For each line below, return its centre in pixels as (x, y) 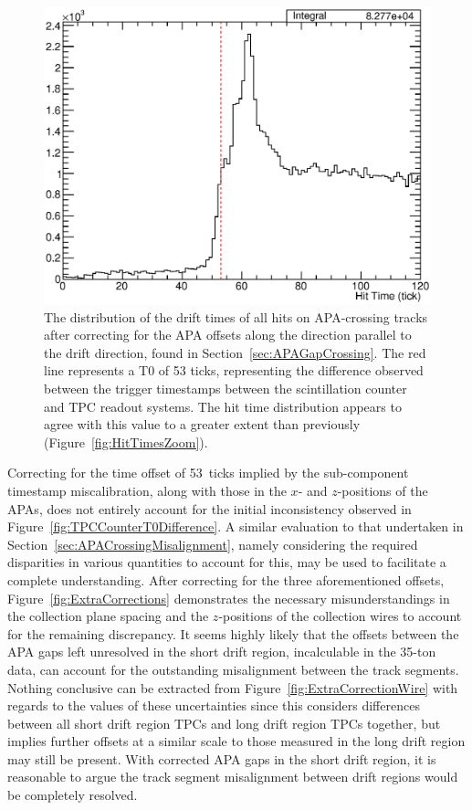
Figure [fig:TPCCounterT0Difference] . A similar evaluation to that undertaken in (236, 526)
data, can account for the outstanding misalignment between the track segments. (233, 669)
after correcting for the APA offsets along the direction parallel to (228, 335)
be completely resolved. (73, 795)
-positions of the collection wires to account (340, 616)
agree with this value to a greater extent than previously (202, 424)
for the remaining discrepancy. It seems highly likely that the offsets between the (233, 633)
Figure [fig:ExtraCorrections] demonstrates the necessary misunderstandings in (229, 598)
